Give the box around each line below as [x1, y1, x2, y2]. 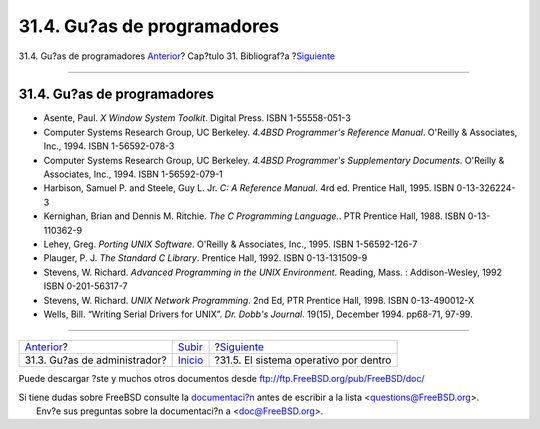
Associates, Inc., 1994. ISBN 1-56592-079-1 [43, 168, 224, 180]
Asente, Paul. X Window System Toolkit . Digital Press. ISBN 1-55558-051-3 [43, 112, 352, 124]
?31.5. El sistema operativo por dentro [214, 353, 392, 367]
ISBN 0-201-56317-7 [43, 280, 128, 292]
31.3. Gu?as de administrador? [24, 353, 167, 367]
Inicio [177, 353, 204, 367]
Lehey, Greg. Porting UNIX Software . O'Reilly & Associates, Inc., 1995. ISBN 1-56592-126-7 [43, 238, 418, 250]
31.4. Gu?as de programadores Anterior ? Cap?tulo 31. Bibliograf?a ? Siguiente [18, 50, 335, 62]
